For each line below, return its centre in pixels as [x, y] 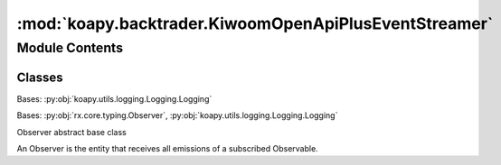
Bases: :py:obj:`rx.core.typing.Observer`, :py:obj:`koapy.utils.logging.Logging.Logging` [177, 115]
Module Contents [70, 48]
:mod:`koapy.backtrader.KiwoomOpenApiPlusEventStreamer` [255, 23]
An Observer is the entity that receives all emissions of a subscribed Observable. [167, 148]
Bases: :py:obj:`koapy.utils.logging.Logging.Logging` [114, 98]
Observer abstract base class [71, 132]
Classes [40, 77]
